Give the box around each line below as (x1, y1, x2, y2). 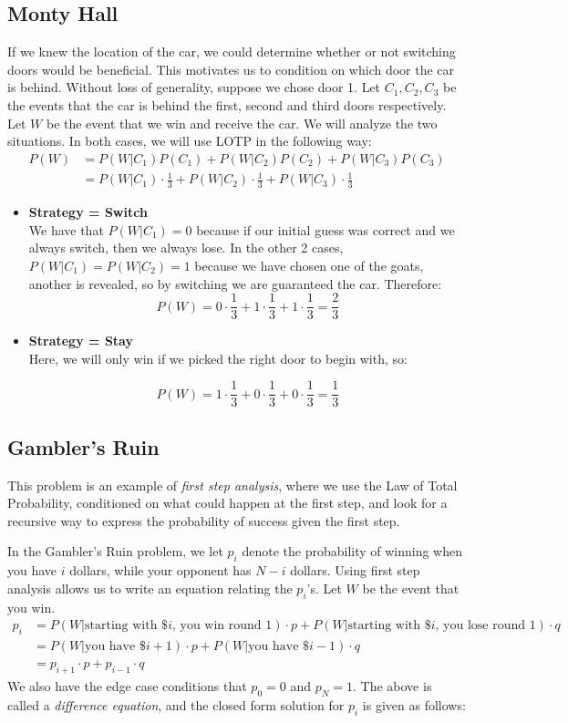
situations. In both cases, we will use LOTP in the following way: (7, 131, 372, 150)
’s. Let (306, 578, 342, 597)
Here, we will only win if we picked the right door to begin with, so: (28, 348, 408, 367)
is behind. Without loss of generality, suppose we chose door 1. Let (7, 77, 381, 97)
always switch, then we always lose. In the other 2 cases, (28, 238, 344, 257)
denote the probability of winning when (242, 542, 463, 561)
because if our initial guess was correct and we (196, 220, 455, 239)
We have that (28, 220, 104, 239)
